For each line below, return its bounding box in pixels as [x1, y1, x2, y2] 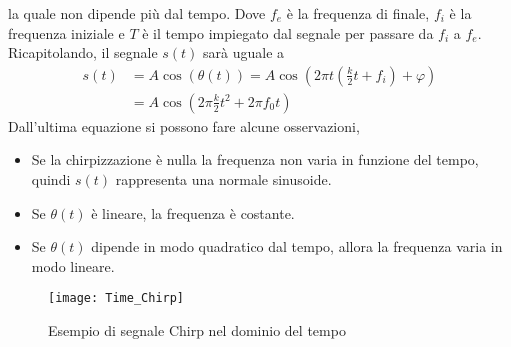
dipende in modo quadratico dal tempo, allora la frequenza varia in [91, 236, 503, 257]
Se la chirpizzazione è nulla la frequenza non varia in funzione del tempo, [31, 149, 479, 170]
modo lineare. [31, 255, 115, 276]
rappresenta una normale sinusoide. [115, 169, 332, 190]
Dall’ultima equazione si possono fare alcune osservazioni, [8, 115, 360, 136]
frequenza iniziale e [8, 22, 125, 43]
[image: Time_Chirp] [48, 291, 185, 306]
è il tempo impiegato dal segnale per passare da [142, 22, 434, 43]
